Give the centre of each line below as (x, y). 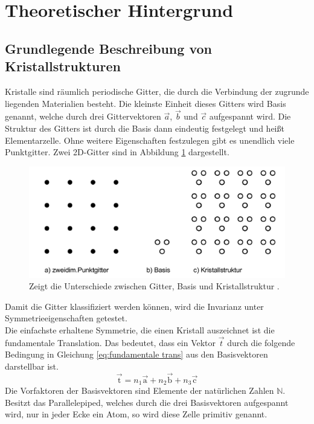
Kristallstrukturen (63, 66)
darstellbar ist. (32, 366)
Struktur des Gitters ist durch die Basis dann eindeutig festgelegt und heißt (145, 128)
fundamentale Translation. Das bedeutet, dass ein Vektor (111, 342)
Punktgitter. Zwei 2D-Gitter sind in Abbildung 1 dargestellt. (117, 152)
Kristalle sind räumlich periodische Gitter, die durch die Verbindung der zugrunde (157, 91)
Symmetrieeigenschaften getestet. (66, 318)
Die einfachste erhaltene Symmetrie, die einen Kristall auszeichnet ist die (140, 329)
